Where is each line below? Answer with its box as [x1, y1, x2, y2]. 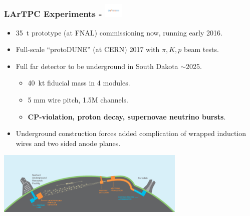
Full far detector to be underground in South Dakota [16, 60, 178, 71]
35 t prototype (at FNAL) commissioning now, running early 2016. [16, 27, 222, 37]
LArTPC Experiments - [4, 7, 102, 20]
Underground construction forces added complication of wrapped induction [16, 128, 246, 138]
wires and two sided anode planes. [16, 137, 121, 148]
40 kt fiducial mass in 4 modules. [28, 77, 130, 88]
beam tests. [184, 44, 219, 54]
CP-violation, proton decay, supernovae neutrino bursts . [28, 111, 226, 121]
